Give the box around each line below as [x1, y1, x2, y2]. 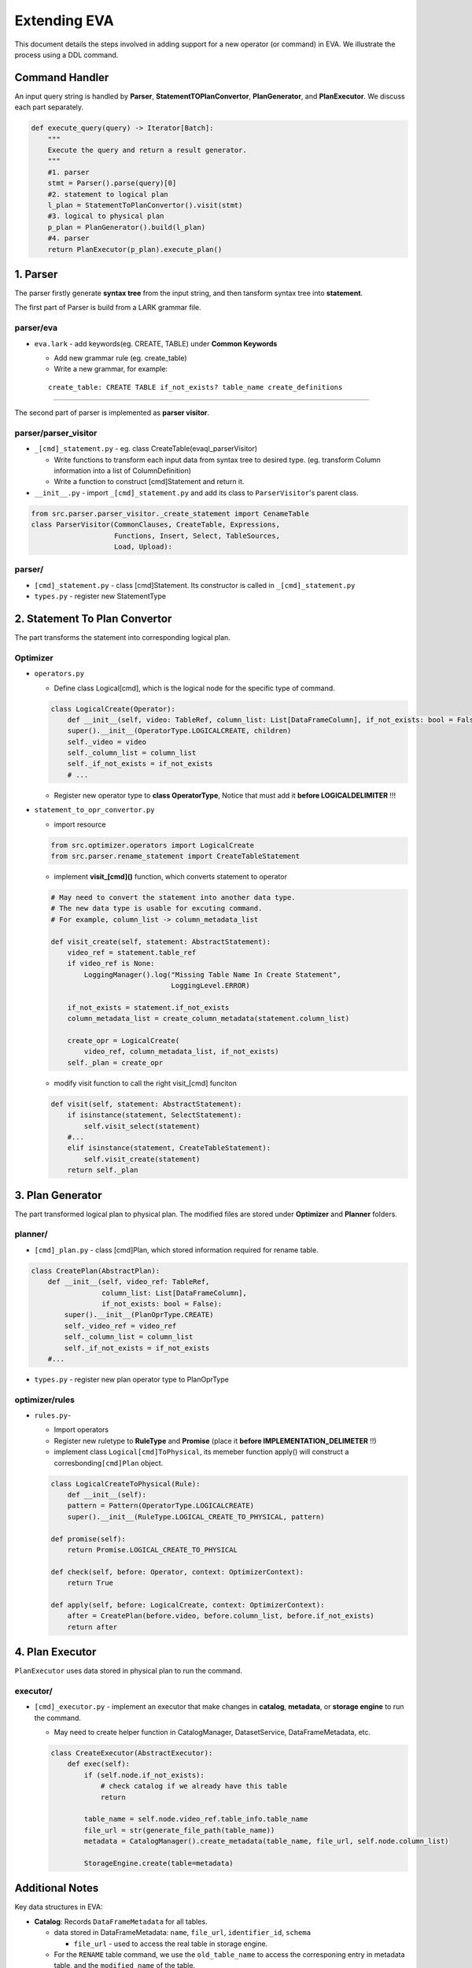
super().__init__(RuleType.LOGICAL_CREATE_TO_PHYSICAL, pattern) [67, 1512, 325, 1521]
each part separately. [14, 102, 84, 112]
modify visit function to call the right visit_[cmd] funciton [53, 1078, 238, 1088]
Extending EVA [14, 12, 114, 29]
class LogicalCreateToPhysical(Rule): [50, 1479, 201, 1488]
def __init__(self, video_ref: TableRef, [47, 1278, 210, 1286]
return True [67, 1578, 114, 1588]
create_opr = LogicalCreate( [67, 1036, 180, 1045]
